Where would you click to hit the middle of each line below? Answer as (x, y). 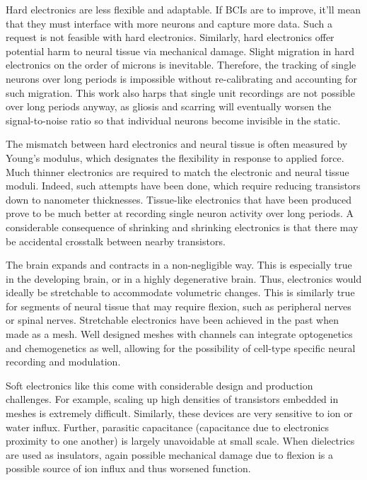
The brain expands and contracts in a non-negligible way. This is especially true (179, 265)
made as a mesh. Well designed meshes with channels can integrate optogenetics (179, 334)
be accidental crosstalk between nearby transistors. (116, 241)
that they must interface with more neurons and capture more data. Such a (169, 23)
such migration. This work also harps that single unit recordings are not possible (180, 92)
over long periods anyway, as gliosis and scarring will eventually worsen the (169, 106)
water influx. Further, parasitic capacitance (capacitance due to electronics (168, 427)
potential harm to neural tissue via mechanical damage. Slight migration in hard (180, 51)
